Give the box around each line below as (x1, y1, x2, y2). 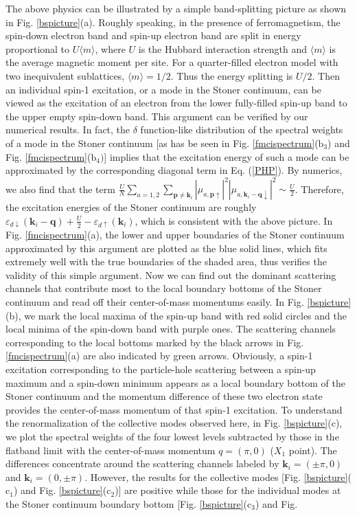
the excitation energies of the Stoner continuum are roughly (5, 200, 257, 214)
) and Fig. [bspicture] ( (13, 483, 107, 497)
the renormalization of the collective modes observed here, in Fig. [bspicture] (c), (5, 416, 343, 430)
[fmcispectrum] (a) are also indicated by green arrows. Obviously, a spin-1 (5, 348, 313, 363)
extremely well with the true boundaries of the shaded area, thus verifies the (5, 254, 327, 269)
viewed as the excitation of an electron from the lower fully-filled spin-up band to (5, 96, 347, 110)
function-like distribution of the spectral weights (140, 122, 343, 137)
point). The (288, 442, 337, 457)
